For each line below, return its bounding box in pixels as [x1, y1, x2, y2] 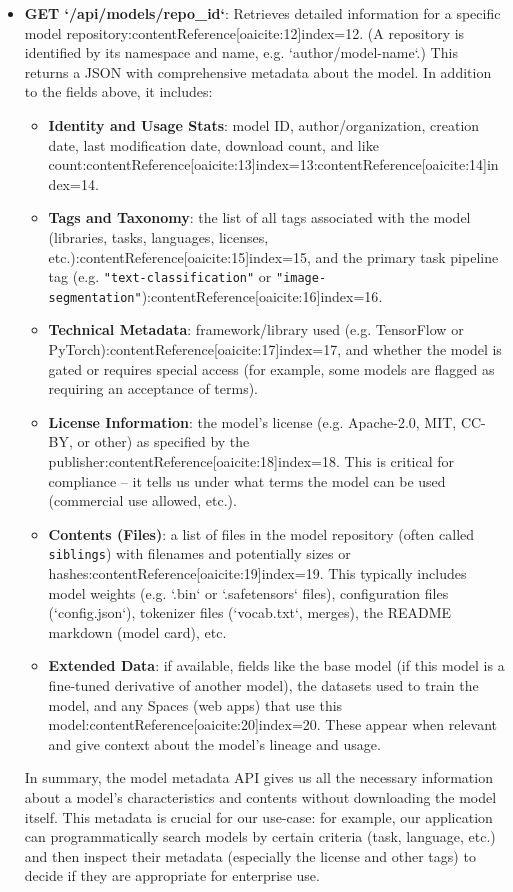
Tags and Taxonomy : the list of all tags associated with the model [48, 207, 471, 228]
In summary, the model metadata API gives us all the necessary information [24, 767, 493, 788]
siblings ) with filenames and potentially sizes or [48, 543, 351, 564]
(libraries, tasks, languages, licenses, [48, 226, 269, 247]
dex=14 [48, 173, 95, 194]
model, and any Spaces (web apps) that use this [48, 694, 343, 715]
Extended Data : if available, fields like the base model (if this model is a [48, 655, 505, 676]
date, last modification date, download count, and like [48, 134, 379, 155]
